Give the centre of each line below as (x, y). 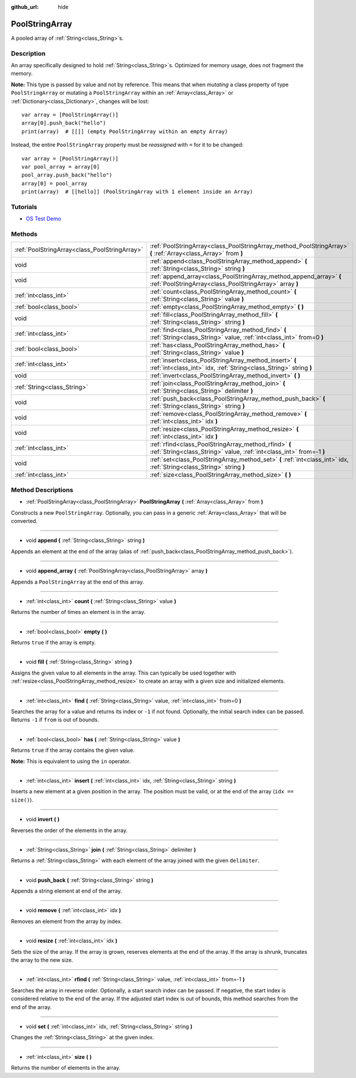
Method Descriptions (42, 490)
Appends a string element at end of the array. (66, 891)
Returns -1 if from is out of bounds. (55, 720)
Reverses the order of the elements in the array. (69, 830)
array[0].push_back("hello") (64, 123)
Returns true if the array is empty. (53, 642)
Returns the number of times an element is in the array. (78, 612)
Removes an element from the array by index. (67, 921)
